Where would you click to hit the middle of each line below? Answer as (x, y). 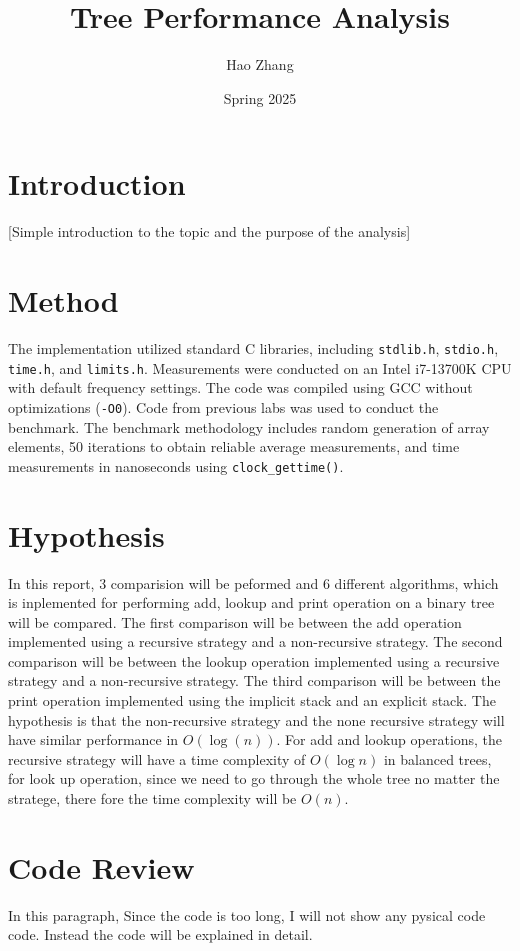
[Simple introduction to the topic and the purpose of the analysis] (209, 231)
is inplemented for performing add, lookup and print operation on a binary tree (251, 602)
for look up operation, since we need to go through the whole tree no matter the (254, 778)
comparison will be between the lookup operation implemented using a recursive (254, 660)
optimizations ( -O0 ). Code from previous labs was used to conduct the (223, 406)
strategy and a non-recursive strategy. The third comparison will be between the (254, 680)
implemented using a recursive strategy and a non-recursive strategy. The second (255, 641)
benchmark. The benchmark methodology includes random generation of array (249, 426)
